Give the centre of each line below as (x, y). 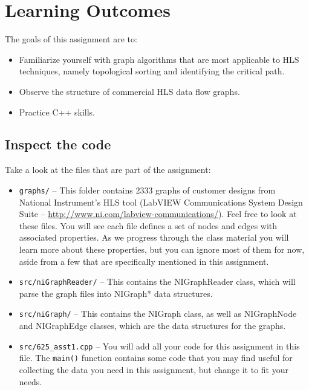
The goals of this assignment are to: (71, 39)
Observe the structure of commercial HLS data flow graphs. (129, 91)
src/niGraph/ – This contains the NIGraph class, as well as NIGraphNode (158, 314)
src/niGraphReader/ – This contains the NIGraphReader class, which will (157, 281)
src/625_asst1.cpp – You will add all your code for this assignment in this (159, 346)
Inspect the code (58, 144)
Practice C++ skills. (57, 112)
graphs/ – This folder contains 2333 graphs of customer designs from (147, 190)
